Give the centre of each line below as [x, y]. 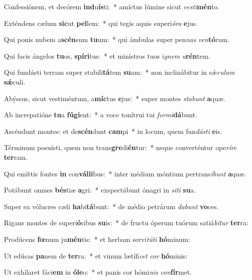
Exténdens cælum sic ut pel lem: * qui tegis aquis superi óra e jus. [101, 23]
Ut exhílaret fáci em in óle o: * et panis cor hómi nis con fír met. [98, 272]
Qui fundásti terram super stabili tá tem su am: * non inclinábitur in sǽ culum [119, 72]
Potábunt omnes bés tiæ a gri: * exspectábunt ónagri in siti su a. [100, 190]
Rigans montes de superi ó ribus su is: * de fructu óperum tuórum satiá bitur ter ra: [126, 223]
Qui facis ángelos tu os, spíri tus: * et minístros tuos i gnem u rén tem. [107, 55]
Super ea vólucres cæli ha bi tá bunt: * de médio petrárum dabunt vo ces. [111, 206]
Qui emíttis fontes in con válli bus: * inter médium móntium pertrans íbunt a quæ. [125, 173]
